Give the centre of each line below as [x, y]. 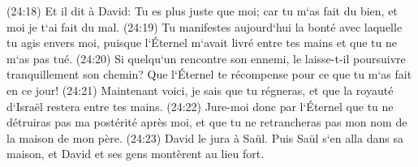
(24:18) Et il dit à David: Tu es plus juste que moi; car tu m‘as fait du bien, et [202, 11]
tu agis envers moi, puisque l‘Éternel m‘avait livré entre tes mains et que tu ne [202, 43]
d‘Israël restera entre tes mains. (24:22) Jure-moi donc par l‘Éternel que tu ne [200, 106]
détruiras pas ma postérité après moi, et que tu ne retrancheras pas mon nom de [207, 122]
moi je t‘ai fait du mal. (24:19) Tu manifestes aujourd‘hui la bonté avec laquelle [205, 26]
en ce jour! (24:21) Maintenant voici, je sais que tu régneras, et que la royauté [200, 90]
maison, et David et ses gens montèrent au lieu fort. [136, 154]
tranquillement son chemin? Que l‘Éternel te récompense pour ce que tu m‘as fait [209, 74]
